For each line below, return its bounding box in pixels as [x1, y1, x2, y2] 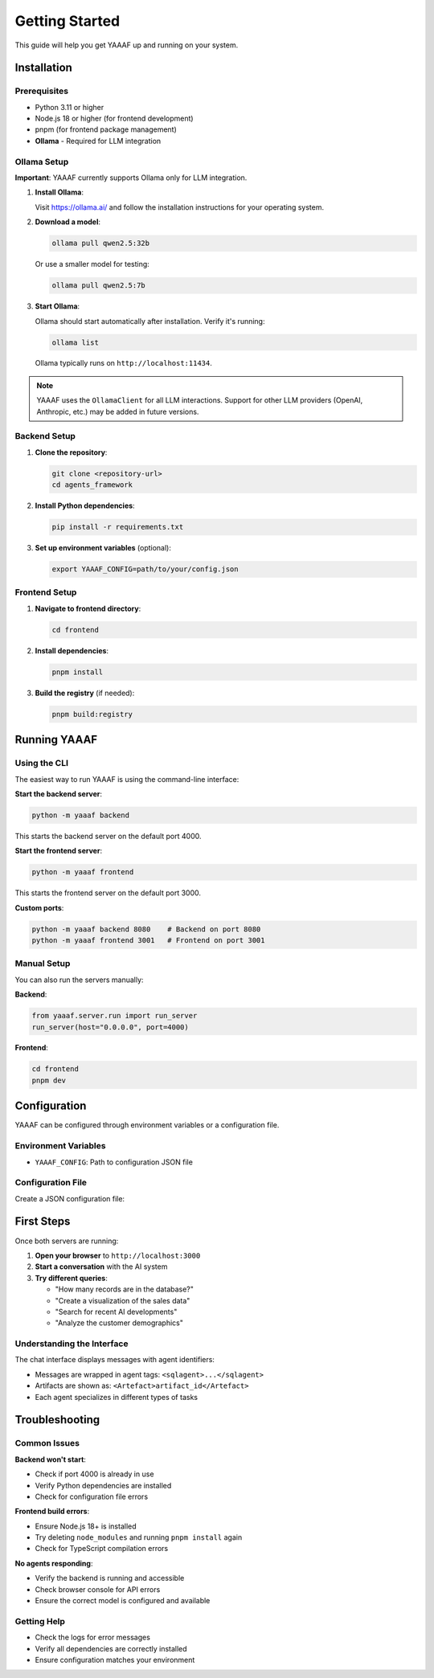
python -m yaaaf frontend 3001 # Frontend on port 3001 [31, 936, 265, 944]
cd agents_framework [51, 481, 133, 489]
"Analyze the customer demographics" [55, 1318, 184, 1328]
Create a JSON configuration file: [14, 1193, 125, 1203]
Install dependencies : [35, 645, 108, 655]
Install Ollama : [35, 187, 84, 197]
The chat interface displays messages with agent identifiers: [14, 1355, 215, 1365]
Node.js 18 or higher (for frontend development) [35, 113, 194, 124]
